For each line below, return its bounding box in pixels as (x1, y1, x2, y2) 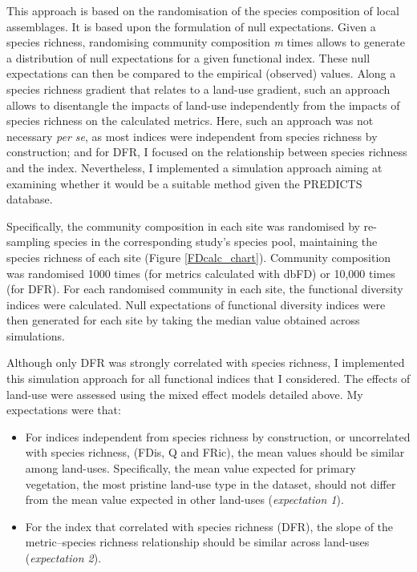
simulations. (6, 327, 65, 344)
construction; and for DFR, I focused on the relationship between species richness (6, 143, 407, 160)
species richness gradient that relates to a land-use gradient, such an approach (6, 80, 391, 97)
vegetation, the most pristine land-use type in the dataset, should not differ (25, 475, 396, 492)
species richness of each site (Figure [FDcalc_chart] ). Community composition (6, 248, 391, 265)
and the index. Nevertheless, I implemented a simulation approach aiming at (6, 159, 383, 175)
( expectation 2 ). (25, 550, 102, 566)
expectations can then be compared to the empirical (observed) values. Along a (6, 65, 396, 82)
